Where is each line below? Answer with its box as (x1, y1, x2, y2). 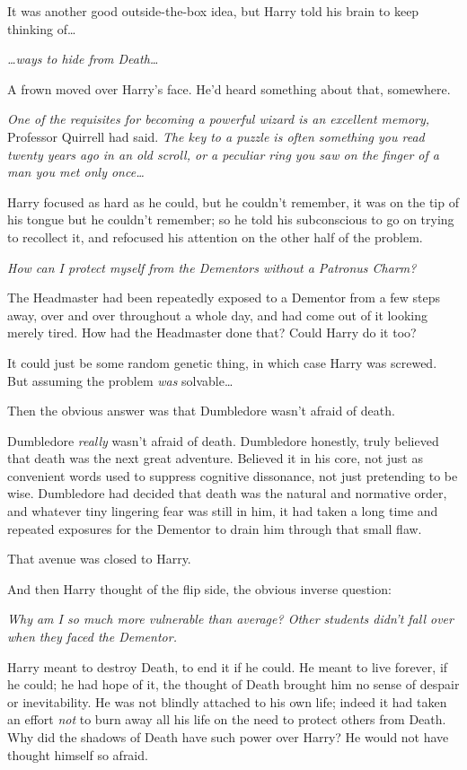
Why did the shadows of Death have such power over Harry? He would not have (7, 728, 449, 746)
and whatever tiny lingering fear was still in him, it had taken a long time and (7, 502, 438, 521)
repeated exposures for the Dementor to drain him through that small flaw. (7, 519, 422, 538)
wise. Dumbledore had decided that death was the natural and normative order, (7, 484, 447, 503)
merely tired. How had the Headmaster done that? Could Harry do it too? (7, 323, 417, 342)
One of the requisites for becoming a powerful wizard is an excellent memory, (7, 109, 430, 128)
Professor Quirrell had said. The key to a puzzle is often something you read (7, 127, 425, 145)
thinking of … (7, 19, 76, 38)
